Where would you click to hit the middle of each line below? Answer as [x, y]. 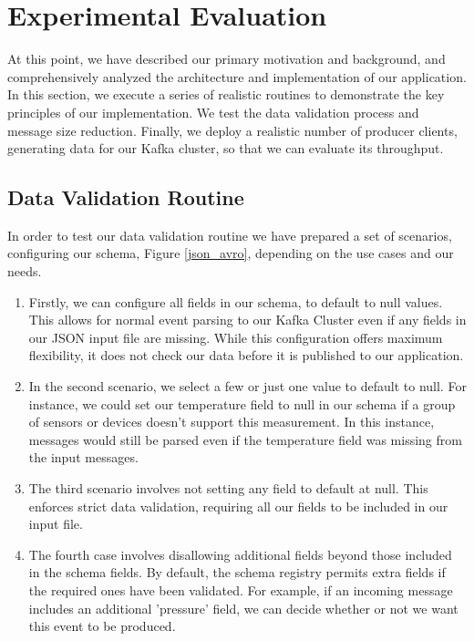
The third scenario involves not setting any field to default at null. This [228, 488]
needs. [25, 271]
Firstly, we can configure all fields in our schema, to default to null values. [236, 301]
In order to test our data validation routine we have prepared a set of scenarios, [230, 235]
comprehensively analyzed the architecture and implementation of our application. [237, 76]
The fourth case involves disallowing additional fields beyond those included [240, 554]
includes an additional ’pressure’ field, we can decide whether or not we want [243, 608]
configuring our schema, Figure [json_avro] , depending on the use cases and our [231, 253]
